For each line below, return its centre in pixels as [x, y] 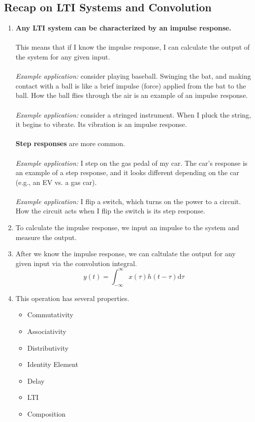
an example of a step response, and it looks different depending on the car [127, 172]
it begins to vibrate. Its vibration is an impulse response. [101, 124]
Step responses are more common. [70, 143]
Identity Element [53, 364]
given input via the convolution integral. [76, 263]
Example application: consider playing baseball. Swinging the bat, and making [133, 76]
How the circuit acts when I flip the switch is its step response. [110, 211]
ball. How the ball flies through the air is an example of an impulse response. [132, 95]
